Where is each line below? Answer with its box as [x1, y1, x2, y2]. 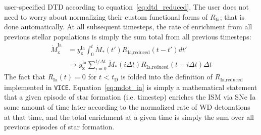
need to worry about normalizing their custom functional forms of [4, 11, 208, 22]
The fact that [4, 71, 46, 82]
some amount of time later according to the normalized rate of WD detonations [4, 101, 250, 112]
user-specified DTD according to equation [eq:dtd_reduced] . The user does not [4, 2, 249, 12]
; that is [220, 11, 245, 22]
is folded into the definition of [121, 71, 213, 82]
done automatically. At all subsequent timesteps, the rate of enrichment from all [4, 21, 252, 32]
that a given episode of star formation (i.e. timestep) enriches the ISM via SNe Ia [4, 92, 256, 102]
